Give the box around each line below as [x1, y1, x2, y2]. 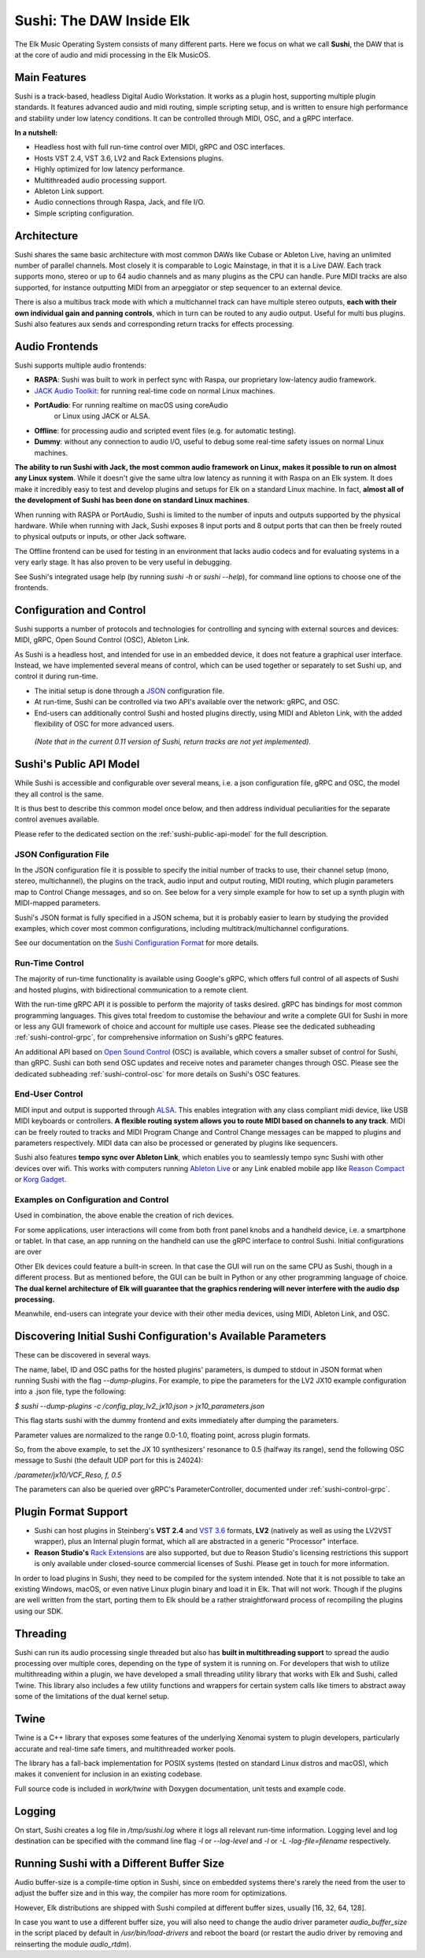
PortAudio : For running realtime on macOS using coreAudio [34, 401, 228, 410]
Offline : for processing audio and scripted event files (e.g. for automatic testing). [34, 426, 297, 435]
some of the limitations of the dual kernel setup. [14, 1692, 169, 1701]
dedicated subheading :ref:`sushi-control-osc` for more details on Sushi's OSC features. [14, 1069, 301, 1078]
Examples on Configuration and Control [14, 1194, 169, 1205]
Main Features [14, 71, 87, 84]
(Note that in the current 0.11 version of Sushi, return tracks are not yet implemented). [34, 737, 311, 747]
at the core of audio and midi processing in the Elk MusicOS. [14, 50, 211, 59]
